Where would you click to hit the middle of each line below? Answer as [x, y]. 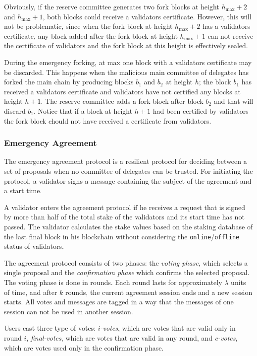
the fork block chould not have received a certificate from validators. [108, 120]
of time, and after [31, 292]
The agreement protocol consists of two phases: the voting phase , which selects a [126, 262]
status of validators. [34, 246]
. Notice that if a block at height [83, 110]
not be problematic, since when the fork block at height [88, 26]
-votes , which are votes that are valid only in [168, 328]
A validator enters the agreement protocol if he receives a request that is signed [125, 207]
